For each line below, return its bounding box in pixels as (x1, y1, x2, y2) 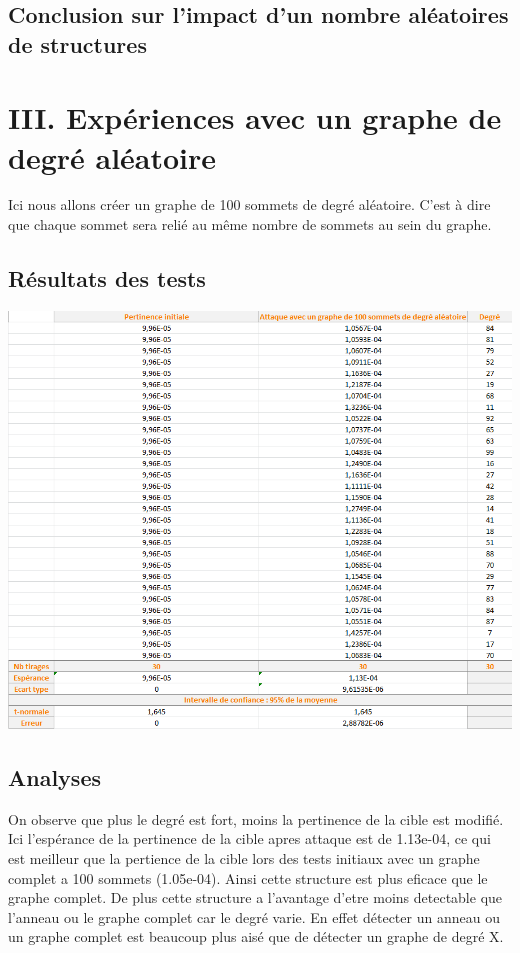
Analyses (8, 762, 101, 793)
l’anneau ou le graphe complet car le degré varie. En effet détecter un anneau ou (8, 906, 500, 927)
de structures (8, 28, 147, 59)
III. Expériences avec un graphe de (8, 97, 502, 138)
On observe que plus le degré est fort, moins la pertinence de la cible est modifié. (8, 808, 504, 829)
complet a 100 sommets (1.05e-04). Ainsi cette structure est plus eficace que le (8, 867, 488, 888)
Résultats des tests (8, 263, 206, 294)
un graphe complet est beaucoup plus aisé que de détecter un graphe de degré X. (8, 926, 504, 947)
